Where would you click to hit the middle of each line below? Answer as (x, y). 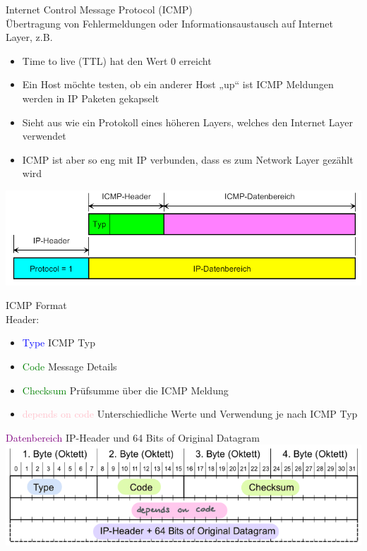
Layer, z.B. (29, 37)
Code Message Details (70, 366)
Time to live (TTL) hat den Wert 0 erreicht (117, 60)
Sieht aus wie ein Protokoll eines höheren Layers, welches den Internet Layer (187, 122)
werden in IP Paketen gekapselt (91, 98)
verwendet (44, 136)
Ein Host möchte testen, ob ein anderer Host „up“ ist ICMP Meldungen (178, 84)
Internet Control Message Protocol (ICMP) (99, 9)
